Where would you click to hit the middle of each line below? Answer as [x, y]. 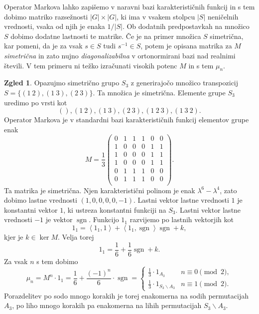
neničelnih [223, 16]
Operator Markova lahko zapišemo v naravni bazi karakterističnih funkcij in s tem [129, 6]
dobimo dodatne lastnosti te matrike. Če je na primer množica [106, 36]
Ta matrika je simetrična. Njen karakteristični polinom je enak [100, 190]
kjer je [14, 236]
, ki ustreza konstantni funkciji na [115, 209]
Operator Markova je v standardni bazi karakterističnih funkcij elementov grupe [127, 120]
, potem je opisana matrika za [186, 46]
